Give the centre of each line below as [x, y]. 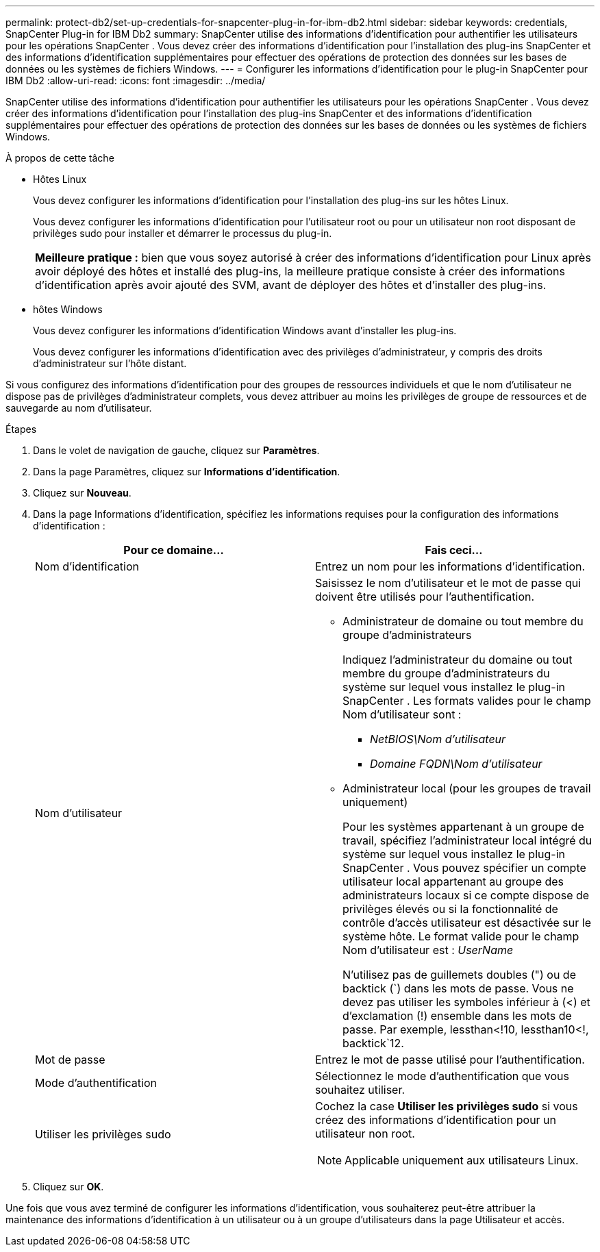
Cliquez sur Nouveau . [82, 493]
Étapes [21, 429]
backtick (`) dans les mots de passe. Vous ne [458, 988]
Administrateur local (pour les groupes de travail [467, 788]
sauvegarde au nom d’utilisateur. [79, 408]
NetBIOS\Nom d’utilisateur [438, 739]
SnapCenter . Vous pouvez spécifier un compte [464, 868]
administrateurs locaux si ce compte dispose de [466, 895]
